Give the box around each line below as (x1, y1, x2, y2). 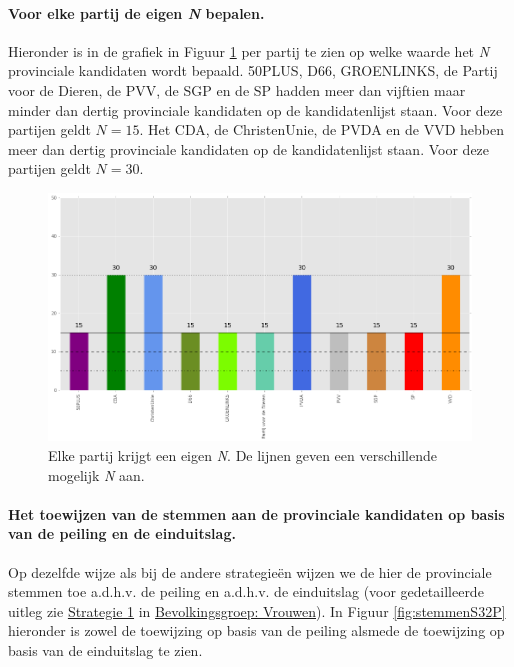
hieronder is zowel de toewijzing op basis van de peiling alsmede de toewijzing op (8, 620, 505, 641)
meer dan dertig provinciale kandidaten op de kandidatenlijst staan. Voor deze (8, 138, 490, 159)
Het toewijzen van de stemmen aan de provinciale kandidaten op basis (8, 503, 505, 524)
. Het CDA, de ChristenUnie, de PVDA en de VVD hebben (139, 119, 504, 140)
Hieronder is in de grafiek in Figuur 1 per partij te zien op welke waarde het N (8, 40, 490, 61)
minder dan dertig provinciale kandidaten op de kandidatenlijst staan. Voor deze (8, 99, 503, 120)
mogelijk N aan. (48, 464, 145, 485)
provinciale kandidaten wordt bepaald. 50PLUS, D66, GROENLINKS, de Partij (8, 60, 498, 81)
